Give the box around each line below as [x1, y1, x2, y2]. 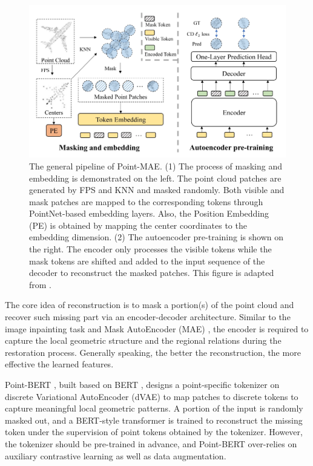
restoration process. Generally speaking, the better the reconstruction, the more [5, 346, 301, 358]
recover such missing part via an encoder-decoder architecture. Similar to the [5, 310, 291, 323]
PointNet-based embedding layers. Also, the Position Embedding [29, 207, 269, 220]
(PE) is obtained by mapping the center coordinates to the [29, 218, 247, 231]
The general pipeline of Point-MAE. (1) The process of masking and [29, 159, 282, 172]
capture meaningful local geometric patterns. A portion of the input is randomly [5, 402, 303, 415]
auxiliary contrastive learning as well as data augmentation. [5, 449, 226, 462]
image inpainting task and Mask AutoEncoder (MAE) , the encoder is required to [5, 322, 309, 335]
